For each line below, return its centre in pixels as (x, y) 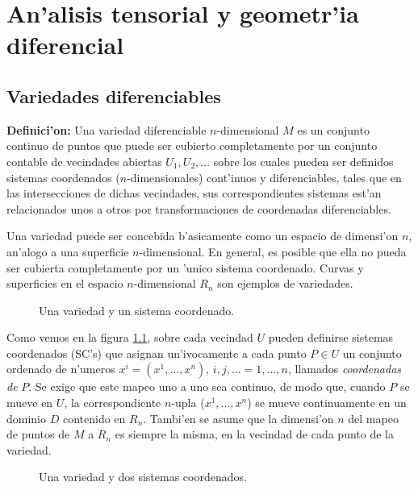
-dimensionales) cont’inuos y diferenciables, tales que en (264, 177)
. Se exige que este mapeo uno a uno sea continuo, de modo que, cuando (207, 386)
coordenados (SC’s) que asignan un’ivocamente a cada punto (157, 353)
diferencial (65, 45)
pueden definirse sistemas (331, 337)
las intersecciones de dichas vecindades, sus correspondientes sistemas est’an (194, 193)
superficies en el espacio (65, 283)
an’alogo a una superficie (68, 251)
